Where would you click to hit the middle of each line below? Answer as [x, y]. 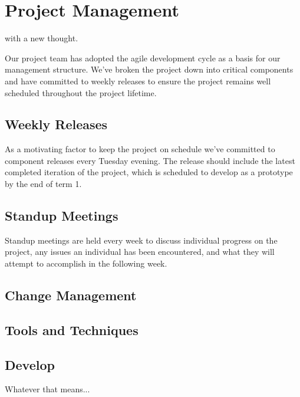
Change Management [71, 295]
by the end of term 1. [43, 184]
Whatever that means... [47, 389]
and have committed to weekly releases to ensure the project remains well [138, 81]
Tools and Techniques [72, 329]
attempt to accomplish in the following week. [86, 263]
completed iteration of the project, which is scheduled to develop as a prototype [149, 172]
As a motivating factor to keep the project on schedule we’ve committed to [140, 149]
